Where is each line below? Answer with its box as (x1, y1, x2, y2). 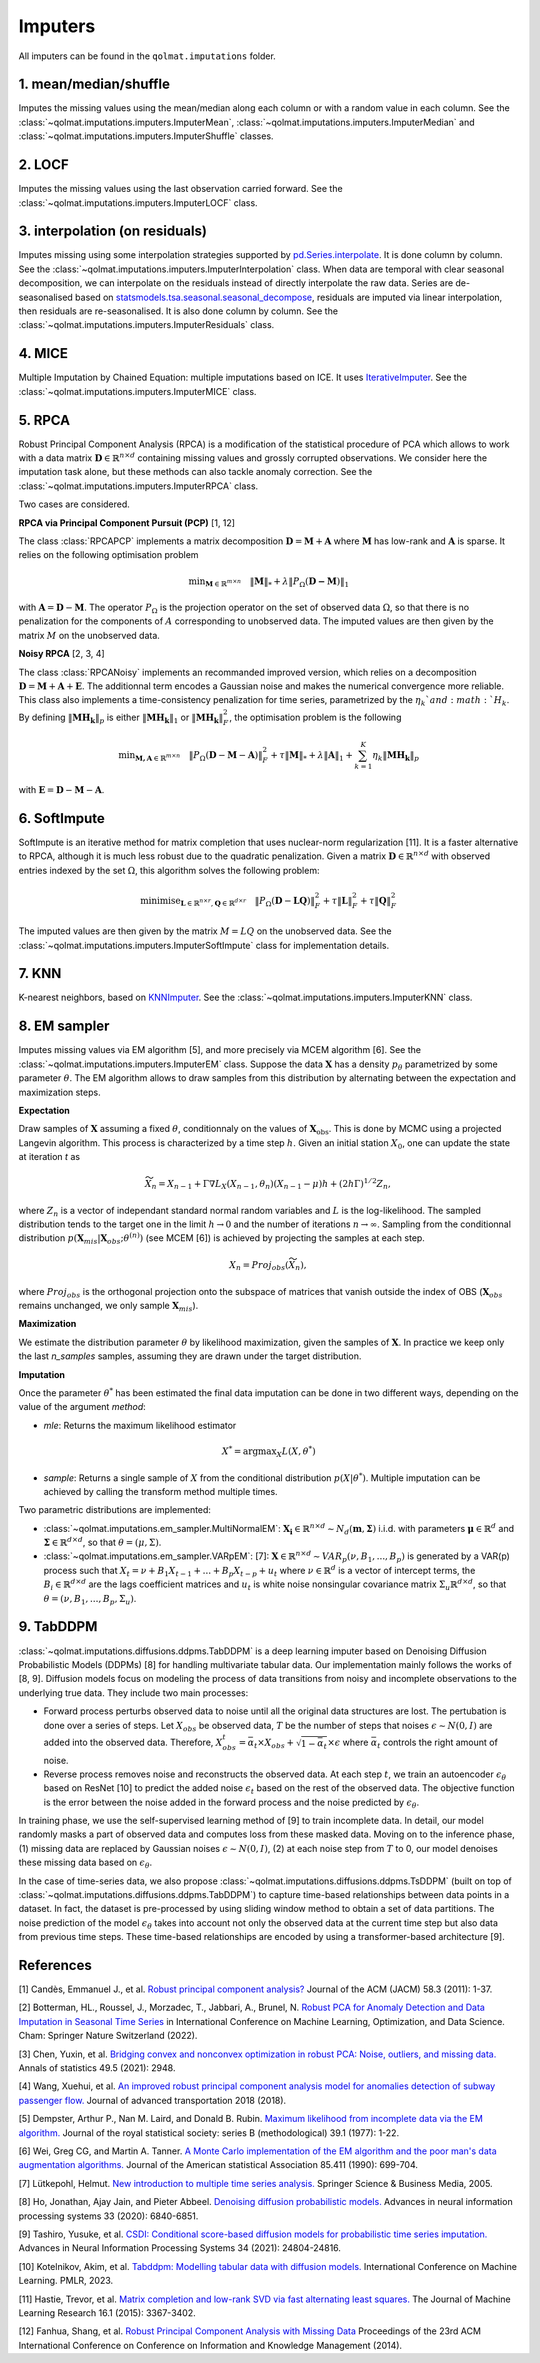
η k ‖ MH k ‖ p (371, 750, 420, 763)
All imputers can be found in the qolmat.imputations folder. (18, 50, 277, 62)
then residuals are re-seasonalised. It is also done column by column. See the (18, 305, 339, 317)
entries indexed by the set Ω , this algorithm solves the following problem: (18, 864, 320, 876)
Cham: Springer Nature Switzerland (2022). (18, 2030, 198, 2042)
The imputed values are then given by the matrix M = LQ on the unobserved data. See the (18, 925, 392, 937)
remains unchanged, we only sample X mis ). (18, 1300, 199, 1314)
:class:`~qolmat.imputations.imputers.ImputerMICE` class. (18, 385, 257, 397)
